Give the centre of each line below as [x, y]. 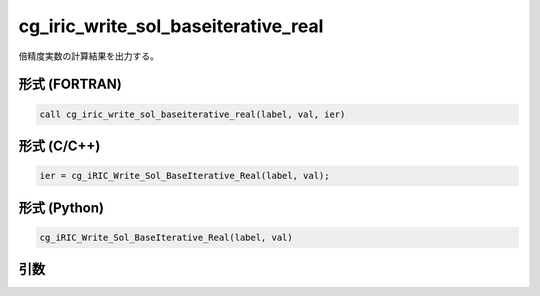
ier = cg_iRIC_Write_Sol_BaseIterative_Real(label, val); [184, 176]
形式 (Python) [61, 207]
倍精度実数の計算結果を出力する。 [88, 56]
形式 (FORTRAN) [70, 84]
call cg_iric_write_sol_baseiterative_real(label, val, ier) [192, 114]
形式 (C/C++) [59, 145]
